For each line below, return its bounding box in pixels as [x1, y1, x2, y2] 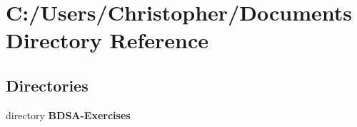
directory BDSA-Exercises [6, 107, 131, 122]
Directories [6, 74, 89, 96]
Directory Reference [6, 26, 209, 55]
